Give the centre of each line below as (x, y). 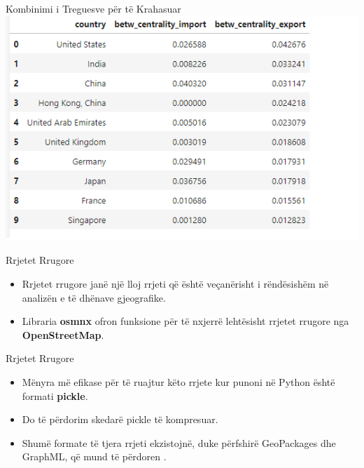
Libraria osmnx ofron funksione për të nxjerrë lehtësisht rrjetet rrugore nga (185, 321)
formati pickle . (55, 395)
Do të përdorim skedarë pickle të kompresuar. (120, 419)
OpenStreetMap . (63, 334)
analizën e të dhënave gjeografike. (94, 297)
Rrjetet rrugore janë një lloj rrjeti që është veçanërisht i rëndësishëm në (175, 283)
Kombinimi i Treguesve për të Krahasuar (93, 8)
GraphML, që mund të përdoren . (94, 456)
